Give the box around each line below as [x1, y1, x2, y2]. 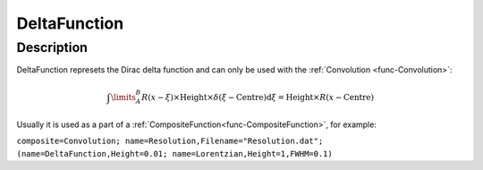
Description [16, 39, 89, 55]
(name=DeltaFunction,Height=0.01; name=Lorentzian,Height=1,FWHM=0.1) [16, 149, 333, 158]
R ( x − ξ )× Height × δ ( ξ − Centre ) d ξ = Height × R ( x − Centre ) [141, 92, 375, 102]
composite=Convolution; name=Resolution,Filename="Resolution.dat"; [16, 136, 324, 147]
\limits [110, 92, 136, 102]
